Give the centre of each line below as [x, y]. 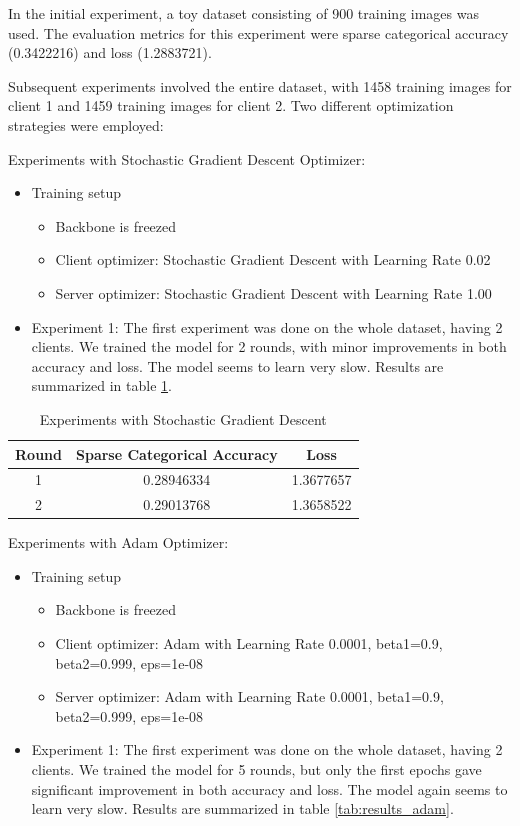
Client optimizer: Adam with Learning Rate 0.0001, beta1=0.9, [249, 643]
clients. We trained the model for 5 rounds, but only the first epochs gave [256, 769]
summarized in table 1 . [101, 385]
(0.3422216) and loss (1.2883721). [110, 52]
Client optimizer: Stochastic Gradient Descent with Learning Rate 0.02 [273, 259]
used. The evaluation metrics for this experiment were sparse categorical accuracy [258, 32]
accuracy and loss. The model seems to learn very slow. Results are [237, 365]
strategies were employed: [86, 124]
